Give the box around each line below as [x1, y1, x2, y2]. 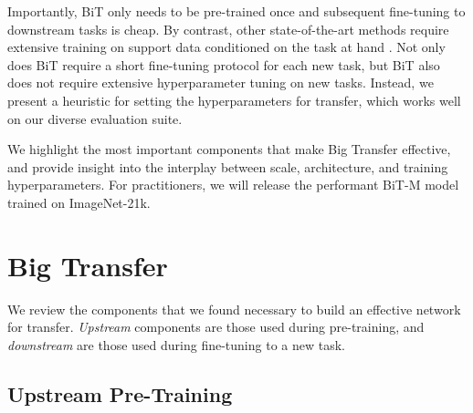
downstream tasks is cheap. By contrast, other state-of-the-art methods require [7, 19, 449, 38]
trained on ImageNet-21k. [7, 192, 151, 212]
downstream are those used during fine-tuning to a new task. [7, 335, 345, 354]
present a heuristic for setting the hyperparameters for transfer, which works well [7, 90, 461, 109]
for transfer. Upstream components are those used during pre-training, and [7, 317, 425, 336]
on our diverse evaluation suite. [7, 108, 183, 128]
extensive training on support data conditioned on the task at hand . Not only [7, 37, 446, 57]
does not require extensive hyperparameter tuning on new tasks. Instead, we [7, 73, 434, 92]
